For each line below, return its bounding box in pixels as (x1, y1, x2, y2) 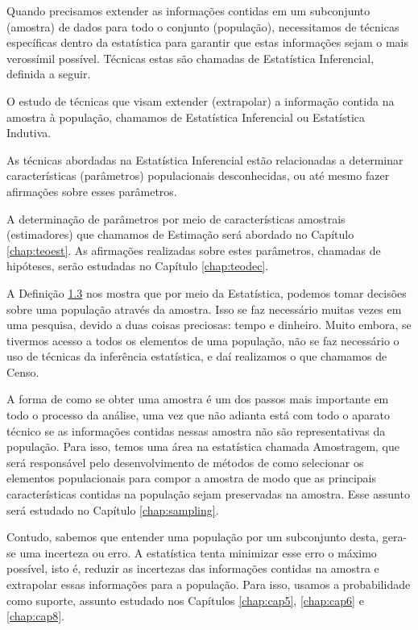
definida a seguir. (6, 65, 91, 82)
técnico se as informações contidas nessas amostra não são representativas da (6, 422, 386, 439)
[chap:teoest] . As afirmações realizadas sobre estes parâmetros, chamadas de (6, 241, 381, 258)
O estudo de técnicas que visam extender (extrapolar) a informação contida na (6, 92, 395, 109)
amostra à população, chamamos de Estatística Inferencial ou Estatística (6, 108, 366, 125)
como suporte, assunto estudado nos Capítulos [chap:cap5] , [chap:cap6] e (6, 591, 364, 608)
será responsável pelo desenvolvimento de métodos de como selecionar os (6, 453, 364, 470)
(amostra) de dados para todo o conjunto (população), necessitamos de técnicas (6, 18, 399, 35)
